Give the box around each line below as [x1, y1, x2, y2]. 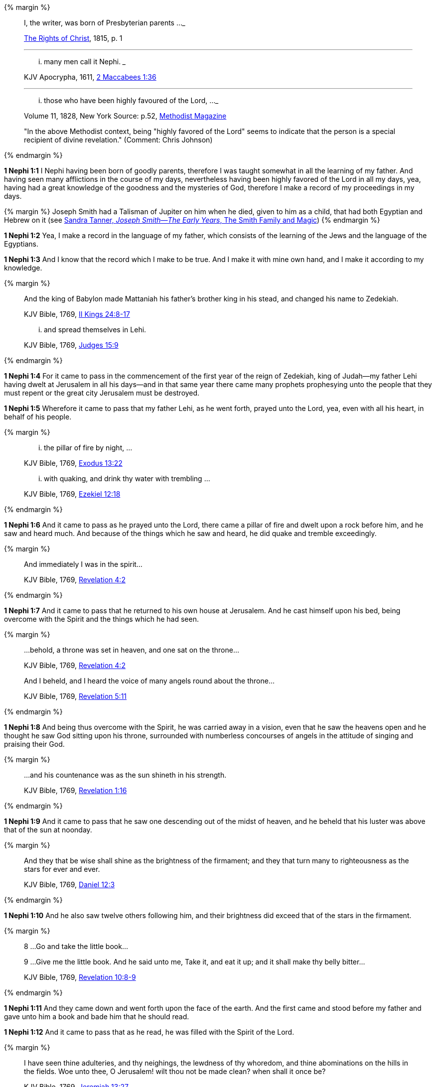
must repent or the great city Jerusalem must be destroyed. [4, 389, 200, 397]
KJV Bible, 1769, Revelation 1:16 [24, 786, 127, 795]
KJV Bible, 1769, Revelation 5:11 [24, 692, 127, 700]
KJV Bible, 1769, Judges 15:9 [24, 341, 119, 349]
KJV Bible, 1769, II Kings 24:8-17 [24, 310, 130, 318]
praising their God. [4, 740, 65, 748]
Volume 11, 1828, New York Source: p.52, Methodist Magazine [24, 112, 227, 120]
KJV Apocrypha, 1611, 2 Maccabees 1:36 [24, 73, 156, 81]
